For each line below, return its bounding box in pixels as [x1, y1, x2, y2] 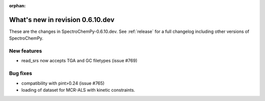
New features [9, 48, 42, 54]
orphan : [9, 3, 26, 8]
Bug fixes [9, 70, 32, 77]
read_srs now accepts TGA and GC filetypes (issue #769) [21, 58, 137, 64]
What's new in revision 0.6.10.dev [9, 15, 115, 24]
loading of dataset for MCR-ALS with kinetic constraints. [21, 87, 135, 93]
